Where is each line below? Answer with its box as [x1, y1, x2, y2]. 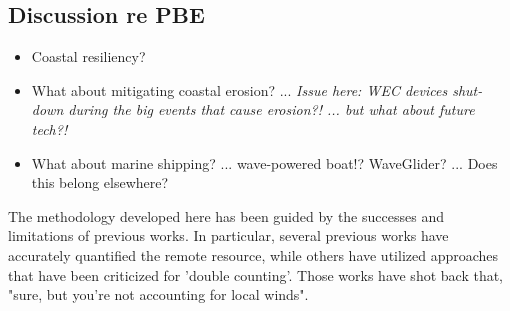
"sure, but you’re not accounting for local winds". [8, 284, 309, 305]
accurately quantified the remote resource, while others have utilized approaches [8, 244, 499, 265]
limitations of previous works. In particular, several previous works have [8, 225, 449, 246]
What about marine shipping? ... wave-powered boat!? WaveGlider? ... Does [31, 152, 498, 173]
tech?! [31, 118, 68, 139]
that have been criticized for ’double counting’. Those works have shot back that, [8, 264, 504, 285]
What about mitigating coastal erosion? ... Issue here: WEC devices [31, 79, 448, 100]
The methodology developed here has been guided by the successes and [8, 205, 444, 226]
